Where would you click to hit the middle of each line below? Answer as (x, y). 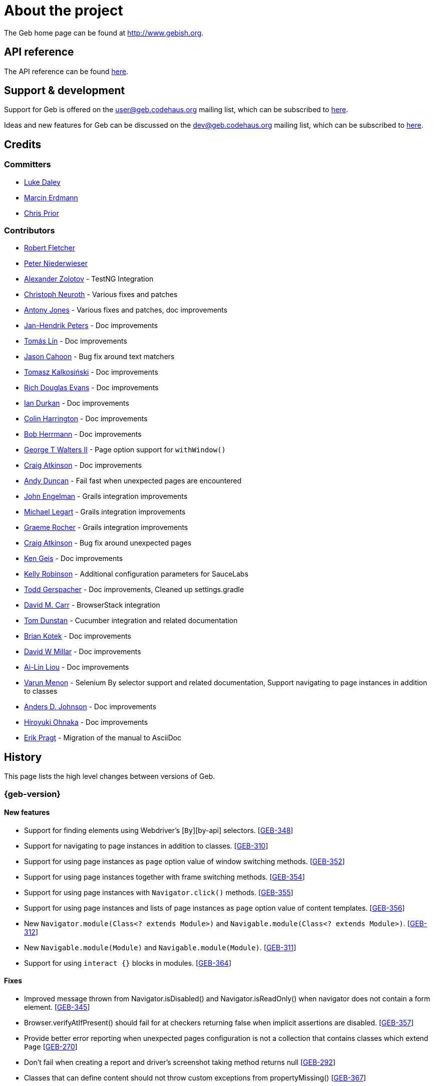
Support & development (65, 91)
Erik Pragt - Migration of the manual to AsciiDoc (103, 738)
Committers (28, 165)
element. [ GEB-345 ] (57, 1007)
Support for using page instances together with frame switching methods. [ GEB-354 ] (165, 877)
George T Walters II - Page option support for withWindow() (125, 450)
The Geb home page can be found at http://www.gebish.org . (104, 33)
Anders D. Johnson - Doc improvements (90, 707)
